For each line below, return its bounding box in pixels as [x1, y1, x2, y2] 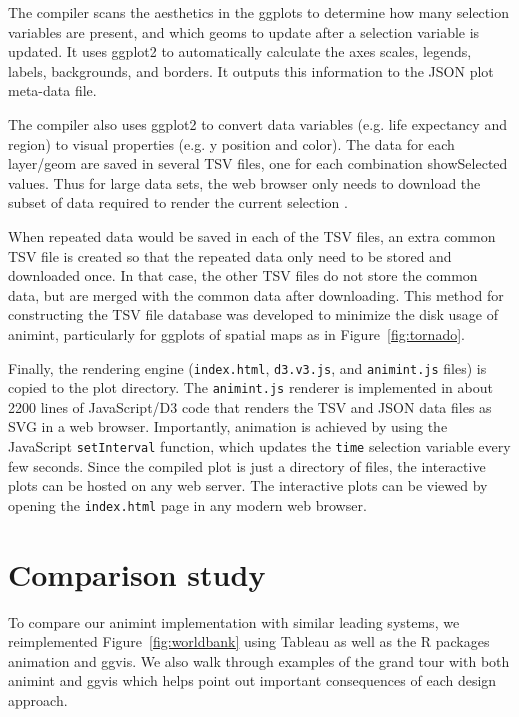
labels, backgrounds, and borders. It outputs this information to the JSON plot [8, 60, 494, 81]
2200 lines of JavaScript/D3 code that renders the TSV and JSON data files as [8, 396, 492, 417]
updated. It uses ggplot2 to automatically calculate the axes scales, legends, [8, 41, 472, 62]
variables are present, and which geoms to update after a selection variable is [8, 21, 480, 42]
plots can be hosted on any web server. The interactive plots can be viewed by [8, 475, 488, 496]
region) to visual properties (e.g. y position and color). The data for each [8, 133, 455, 154]
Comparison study [8, 553, 266, 594]
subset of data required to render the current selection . [8, 192, 348, 213]
